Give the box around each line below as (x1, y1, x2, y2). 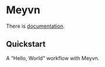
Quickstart (6, 39, 46, 49)
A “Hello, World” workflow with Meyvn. (6, 54, 100, 61)
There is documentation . (6, 23, 65, 29)
